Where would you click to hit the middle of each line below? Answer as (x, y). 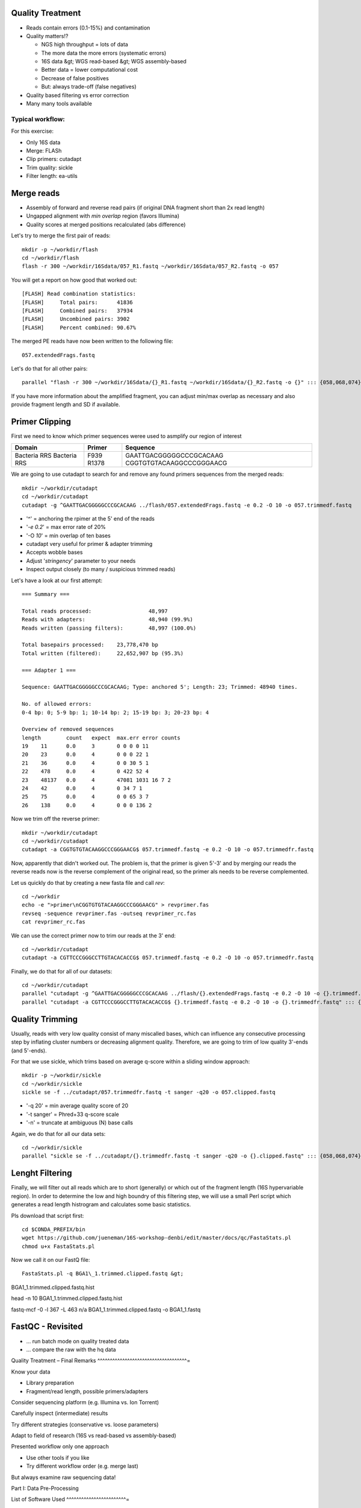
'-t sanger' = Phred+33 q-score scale (73, 1114)
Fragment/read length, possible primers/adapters (87, 1391)
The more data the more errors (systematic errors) (104, 53)
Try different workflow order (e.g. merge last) (82, 1466)
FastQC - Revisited (47, 1327)
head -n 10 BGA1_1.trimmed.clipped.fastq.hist (67, 1298)
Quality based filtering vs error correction (78, 95)
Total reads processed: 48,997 (95, 611)
